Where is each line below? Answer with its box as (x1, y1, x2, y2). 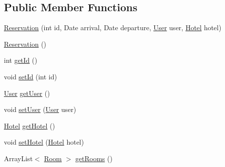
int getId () (4, 55, 37, 65)
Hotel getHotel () (4, 120, 56, 130)
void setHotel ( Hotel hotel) (4, 137, 84, 147)
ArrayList (4, 153, 33, 163)
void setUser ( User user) (4, 104, 76, 114)
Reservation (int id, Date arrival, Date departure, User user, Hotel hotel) (4, 22, 222, 33)
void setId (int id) (4, 71, 57, 81)
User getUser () (4, 88, 50, 98)
